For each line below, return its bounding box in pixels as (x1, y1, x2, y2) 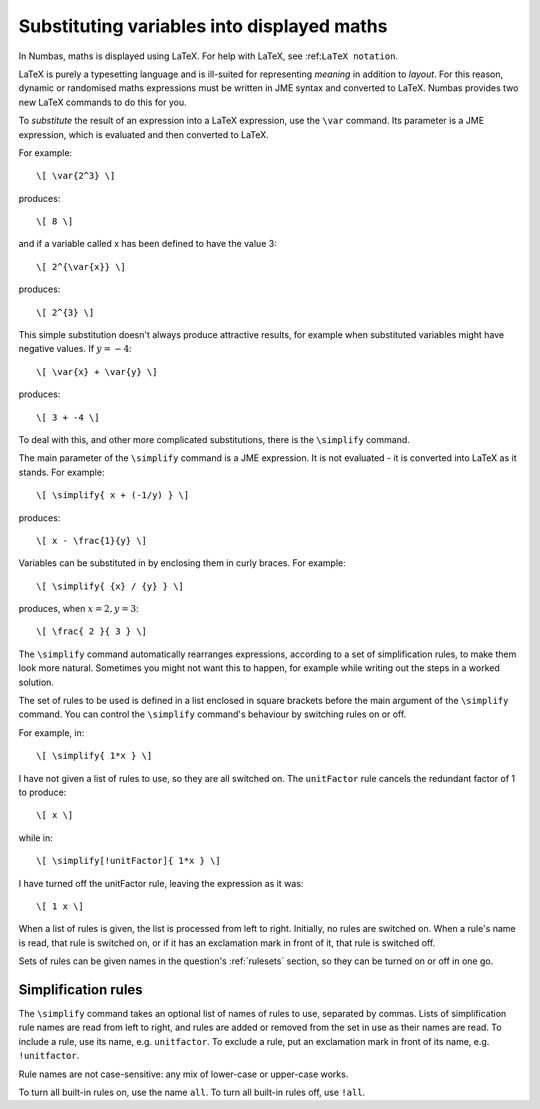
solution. (18, 676, 55, 688)
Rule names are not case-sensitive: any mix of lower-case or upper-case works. (18, 1068, 349, 1080)
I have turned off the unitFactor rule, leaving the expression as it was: (18, 877, 304, 889)
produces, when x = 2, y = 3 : (18, 603, 139, 615)
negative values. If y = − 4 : (18, 343, 132, 355)
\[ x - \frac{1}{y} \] (36, 535, 148, 546)
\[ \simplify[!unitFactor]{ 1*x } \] (36, 855, 222, 867)
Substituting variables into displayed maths (18, 15, 388, 37)
